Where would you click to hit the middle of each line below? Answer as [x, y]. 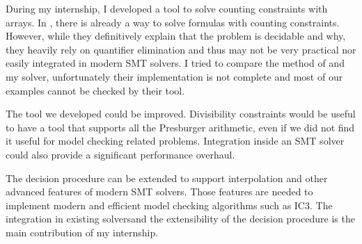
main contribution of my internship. [82, 232]
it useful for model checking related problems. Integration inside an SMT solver [175, 141]
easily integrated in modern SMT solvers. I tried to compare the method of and [175, 63]
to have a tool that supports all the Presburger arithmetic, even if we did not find [180, 127]
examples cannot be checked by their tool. [95, 90]
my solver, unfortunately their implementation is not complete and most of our [174, 76]
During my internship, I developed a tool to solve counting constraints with [167, 8]
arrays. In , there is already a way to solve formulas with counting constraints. [173, 22]
